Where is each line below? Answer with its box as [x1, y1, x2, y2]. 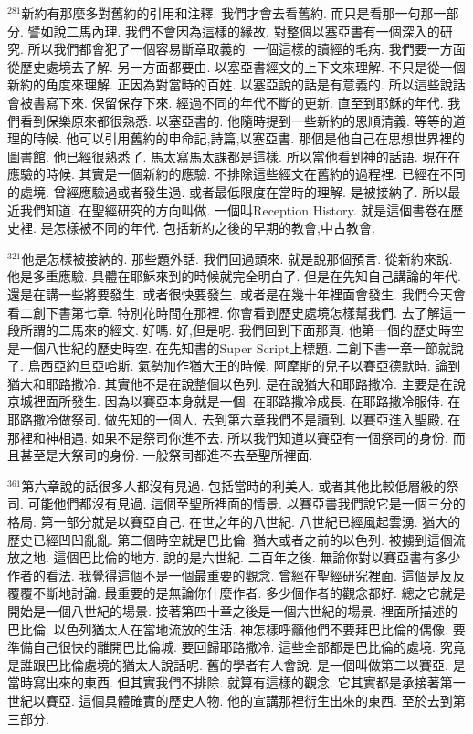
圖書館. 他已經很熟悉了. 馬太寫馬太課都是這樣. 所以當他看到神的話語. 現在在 [7, 146, 461, 165]
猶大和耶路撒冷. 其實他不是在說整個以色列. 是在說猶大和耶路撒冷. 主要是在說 [7, 373, 466, 393]
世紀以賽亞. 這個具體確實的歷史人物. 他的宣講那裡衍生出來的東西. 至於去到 [7, 690, 453, 709]
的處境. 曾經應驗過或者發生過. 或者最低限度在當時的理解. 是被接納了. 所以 [7, 182, 448, 201]
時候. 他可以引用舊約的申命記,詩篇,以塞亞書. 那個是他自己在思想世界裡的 [32, 129, 465, 148]
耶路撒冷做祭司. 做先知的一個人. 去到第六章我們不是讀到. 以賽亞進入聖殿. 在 [7, 410, 461, 429]
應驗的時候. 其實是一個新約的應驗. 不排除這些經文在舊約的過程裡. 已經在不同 [7, 164, 466, 183]
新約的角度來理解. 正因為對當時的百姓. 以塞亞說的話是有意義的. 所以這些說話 [7, 75, 466, 94]
